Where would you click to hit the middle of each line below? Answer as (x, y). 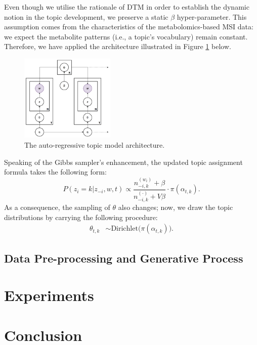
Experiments (49, 295)
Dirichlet (124, 229)
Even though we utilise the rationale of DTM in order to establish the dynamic (127, 7)
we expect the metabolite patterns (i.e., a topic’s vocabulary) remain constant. (126, 36)
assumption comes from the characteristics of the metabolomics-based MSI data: (129, 27)
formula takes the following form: (55, 172)
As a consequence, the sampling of (57, 207)
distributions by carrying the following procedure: (81, 217)
